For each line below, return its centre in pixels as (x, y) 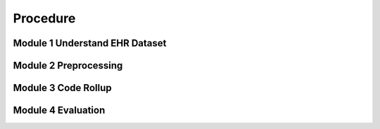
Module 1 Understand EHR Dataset (90, 43)
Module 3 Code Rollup (62, 88)
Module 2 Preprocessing (68, 66)
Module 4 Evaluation (59, 110)
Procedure (44, 18)
